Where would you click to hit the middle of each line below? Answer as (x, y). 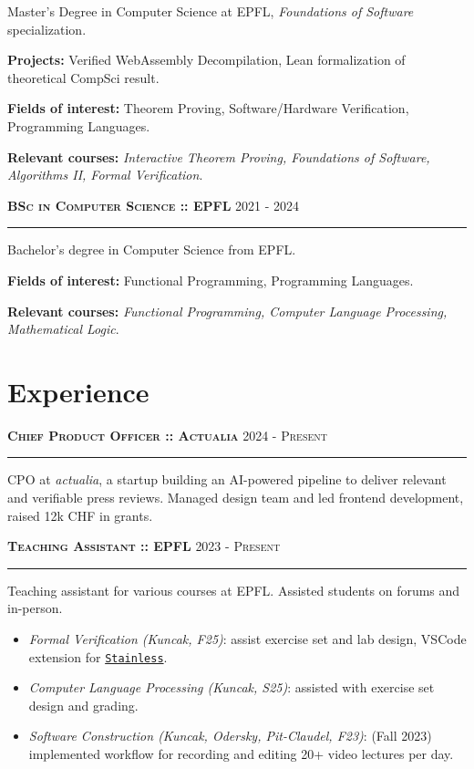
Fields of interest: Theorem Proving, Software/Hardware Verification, (208, 108)
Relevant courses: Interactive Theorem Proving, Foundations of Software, (219, 156)
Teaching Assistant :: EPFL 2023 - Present (144, 546)
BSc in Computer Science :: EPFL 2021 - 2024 (154, 205)
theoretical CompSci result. (83, 77)
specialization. (47, 29)
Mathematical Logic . (63, 329)
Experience (78, 391)
